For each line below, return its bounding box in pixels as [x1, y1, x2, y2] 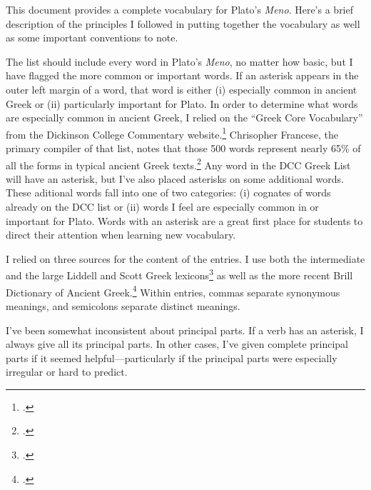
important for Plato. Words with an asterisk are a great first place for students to [6, 213, 363, 228]
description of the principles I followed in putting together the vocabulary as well [6, 16, 360, 31]
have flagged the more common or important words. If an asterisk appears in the [6, 68, 359, 83]
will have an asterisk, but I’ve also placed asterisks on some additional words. [6, 171, 344, 186]
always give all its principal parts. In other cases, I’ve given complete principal [6, 336, 349, 351]
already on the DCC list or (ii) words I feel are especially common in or [6, 199, 319, 214]
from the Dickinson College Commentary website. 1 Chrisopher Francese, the [6, 124, 338, 141]
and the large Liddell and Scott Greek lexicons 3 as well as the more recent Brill [6, 266, 353, 283]
